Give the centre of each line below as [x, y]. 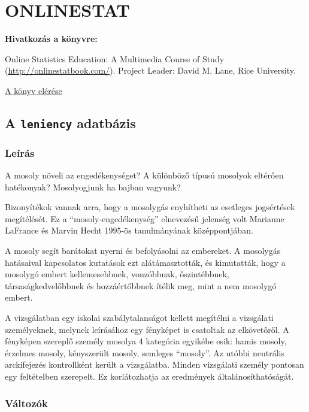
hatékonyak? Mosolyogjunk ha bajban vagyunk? [93, 187]
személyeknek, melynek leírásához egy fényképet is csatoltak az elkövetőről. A [147, 329]
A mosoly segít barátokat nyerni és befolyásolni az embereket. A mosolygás [143, 251]
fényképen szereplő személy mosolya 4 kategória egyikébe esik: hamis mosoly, [146, 341]
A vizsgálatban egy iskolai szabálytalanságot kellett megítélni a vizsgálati [139, 318]
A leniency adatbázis [70, 122]
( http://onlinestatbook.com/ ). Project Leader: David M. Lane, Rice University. [150, 70]
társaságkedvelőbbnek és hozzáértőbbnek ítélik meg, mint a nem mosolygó [141, 285]
